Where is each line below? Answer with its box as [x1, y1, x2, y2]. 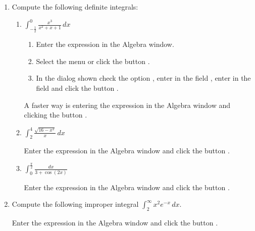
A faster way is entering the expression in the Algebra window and [24, 99, 230, 110]
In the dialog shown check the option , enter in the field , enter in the [36, 73, 251, 83]
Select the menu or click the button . [36, 55, 150, 66]
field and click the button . [36, 83, 119, 93]
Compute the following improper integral [12, 199, 139, 209]
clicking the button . [24, 109, 87, 120]
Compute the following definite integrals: [12, 2, 138, 12]
